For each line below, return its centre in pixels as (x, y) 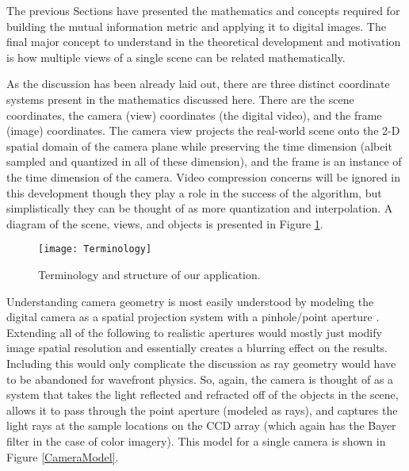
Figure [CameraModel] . (63, 456)
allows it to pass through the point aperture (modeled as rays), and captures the (202, 410)
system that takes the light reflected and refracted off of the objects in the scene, (203, 394)
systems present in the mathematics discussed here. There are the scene (180, 99)
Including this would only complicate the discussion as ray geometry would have (201, 363)
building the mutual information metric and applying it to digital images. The (196, 26)
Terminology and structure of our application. (149, 274)
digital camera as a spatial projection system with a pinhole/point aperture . (193, 317)
